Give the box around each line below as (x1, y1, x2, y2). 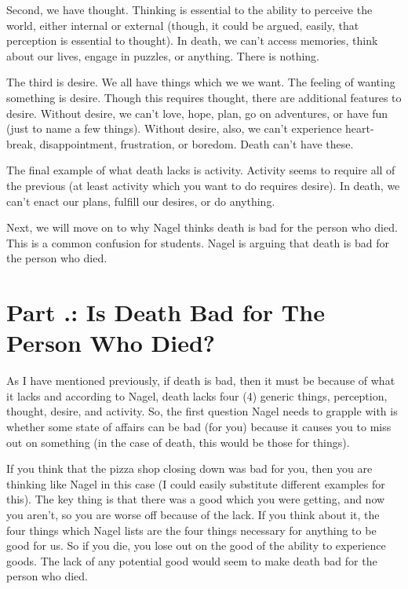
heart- (345, 120, 374, 137)
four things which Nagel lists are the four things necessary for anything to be (6, 521, 377, 538)
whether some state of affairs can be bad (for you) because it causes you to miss (6, 419, 392, 434)
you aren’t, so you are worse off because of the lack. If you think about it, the (6, 506, 380, 522)
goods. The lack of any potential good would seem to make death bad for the (6, 552, 377, 569)
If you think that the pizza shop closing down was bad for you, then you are (6, 460, 373, 477)
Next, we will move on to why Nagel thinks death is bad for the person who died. (6, 219, 398, 236)
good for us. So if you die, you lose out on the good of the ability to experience (6, 537, 386, 554)
